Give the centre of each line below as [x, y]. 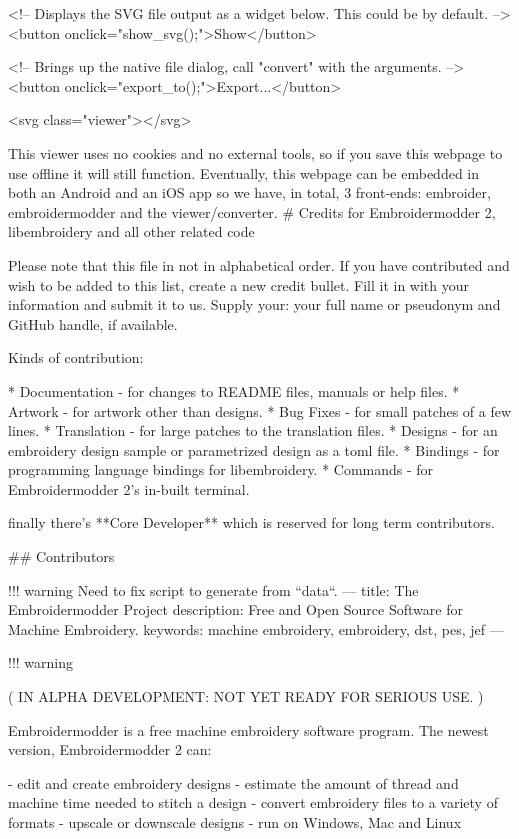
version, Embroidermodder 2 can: [110, 749]
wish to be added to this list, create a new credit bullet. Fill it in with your [238, 284]
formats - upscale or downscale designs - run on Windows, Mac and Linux [235, 822]
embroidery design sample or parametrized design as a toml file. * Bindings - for [254, 449]
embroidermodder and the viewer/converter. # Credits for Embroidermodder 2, [252, 211]
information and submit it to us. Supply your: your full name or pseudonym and [254, 304]
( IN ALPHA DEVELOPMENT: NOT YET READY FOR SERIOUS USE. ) [246, 696]
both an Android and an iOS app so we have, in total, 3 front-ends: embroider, [249, 192]
